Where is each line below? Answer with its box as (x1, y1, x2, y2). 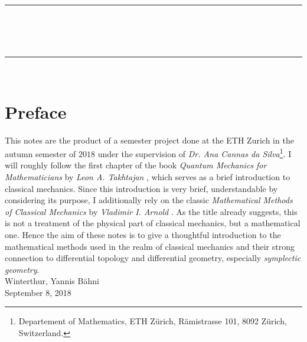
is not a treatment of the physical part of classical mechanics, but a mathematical (5, 217, 301, 229)
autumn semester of (5, 147, 76, 159)
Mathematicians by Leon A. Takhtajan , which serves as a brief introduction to (5, 170, 290, 183)
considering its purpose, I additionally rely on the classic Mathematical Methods (5, 194, 293, 206)
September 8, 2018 (5, 286, 71, 298)
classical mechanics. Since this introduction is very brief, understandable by (5, 182, 278, 194)
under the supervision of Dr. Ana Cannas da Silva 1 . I (97, 146, 292, 159)
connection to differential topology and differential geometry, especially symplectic (5, 252, 301, 264)
